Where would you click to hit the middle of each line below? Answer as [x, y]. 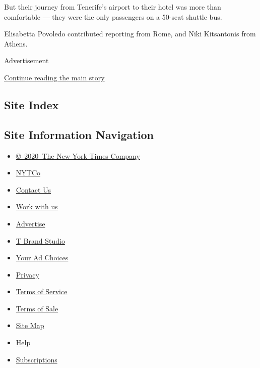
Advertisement [26, 60]
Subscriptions [37, 359]
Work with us [37, 206]
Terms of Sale [37, 308]
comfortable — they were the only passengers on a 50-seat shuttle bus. [113, 16]
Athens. [16, 43]
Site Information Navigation [79, 134]
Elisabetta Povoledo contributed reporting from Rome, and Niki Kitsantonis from [130, 34]
